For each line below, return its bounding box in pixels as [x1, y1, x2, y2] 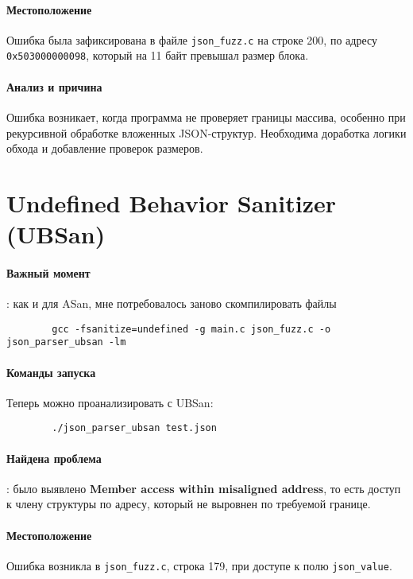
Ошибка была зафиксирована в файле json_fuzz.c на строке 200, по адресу [6, 31, 377, 48]
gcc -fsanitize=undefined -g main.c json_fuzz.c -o [52, 323, 331, 335]
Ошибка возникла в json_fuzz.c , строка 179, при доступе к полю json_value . [6, 557, 392, 573]
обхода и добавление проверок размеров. [6, 140, 203, 157]
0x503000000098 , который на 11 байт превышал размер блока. [6, 47, 309, 64]
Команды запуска [6, 363, 96, 380]
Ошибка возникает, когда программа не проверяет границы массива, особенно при [6, 108, 406, 125]
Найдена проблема [6, 449, 102, 466]
